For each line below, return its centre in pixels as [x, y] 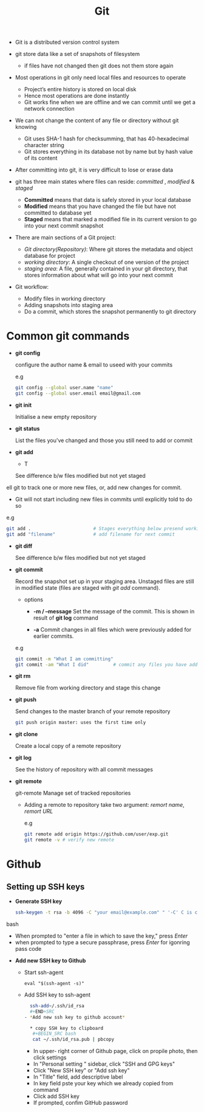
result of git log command [66, 618]
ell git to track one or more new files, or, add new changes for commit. [94, 487]
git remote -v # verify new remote [69, 840]
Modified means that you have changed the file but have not [100, 206]
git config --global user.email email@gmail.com [78, 393]
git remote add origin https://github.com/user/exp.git [96, 834]
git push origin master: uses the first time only [80, 723]
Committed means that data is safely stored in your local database [107, 200]
